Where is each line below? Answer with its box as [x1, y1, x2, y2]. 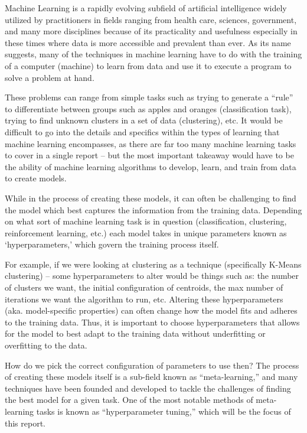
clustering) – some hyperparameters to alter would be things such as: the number [5, 269, 299, 282]
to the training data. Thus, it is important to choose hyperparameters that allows [5, 315, 300, 328]
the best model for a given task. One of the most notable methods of [5, 393, 253, 406]
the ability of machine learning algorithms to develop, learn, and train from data [5, 160, 296, 172]
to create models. [5, 172, 67, 184]
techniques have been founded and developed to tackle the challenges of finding [5, 382, 291, 394]
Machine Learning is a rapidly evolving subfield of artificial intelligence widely [5, 2, 287, 14]
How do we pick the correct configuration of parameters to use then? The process [5, 359, 299, 371]
